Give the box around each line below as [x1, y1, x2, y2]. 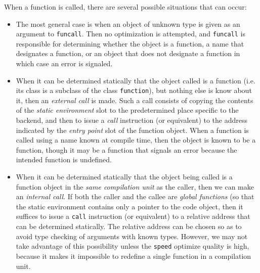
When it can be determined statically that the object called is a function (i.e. [16, 75, 255, 85]
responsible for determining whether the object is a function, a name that [16, 38, 244, 49]
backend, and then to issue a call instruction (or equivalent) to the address [16, 115, 248, 125]
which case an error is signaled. [16, 58, 113, 69]
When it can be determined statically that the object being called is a [16, 171, 233, 182]
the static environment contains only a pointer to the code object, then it [16, 201, 243, 211]
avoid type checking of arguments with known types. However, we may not [16, 231, 248, 241]
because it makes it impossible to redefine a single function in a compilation [16, 250, 251, 261]
